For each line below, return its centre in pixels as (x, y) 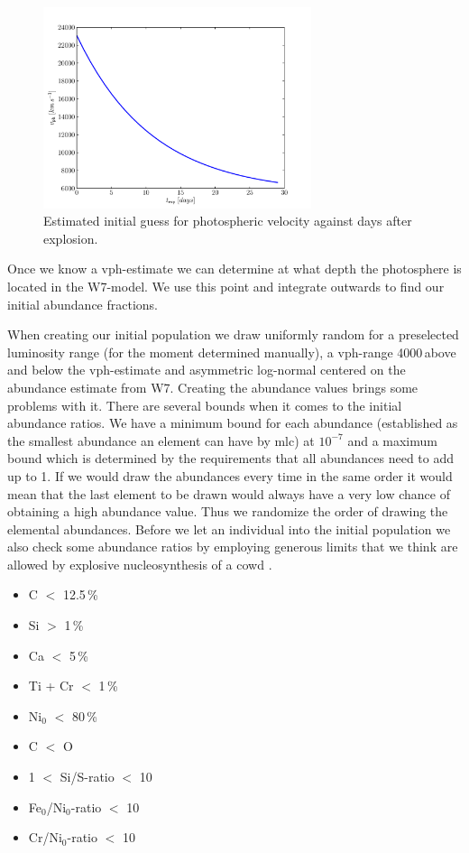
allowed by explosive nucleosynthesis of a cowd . (140, 564)
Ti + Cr (51, 686)
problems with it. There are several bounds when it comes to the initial (205, 405)
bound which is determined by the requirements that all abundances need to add (231, 458)
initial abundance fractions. (83, 304)
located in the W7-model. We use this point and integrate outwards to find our (226, 286)
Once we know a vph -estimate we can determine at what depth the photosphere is (234, 269)
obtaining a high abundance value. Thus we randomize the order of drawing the (228, 511)
